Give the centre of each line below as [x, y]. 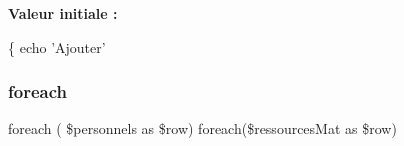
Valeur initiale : [63, 13]
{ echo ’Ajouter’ [57, 46]
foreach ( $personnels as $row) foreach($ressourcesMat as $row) [202, 128]
